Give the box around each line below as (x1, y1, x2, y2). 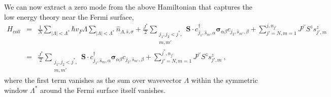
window (4, 84, 28, 95)
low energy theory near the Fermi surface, (4, 11, 134, 22)
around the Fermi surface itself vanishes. (40, 84, 165, 95)
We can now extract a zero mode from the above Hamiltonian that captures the (4, 2, 253, 12)
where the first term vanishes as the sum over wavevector (4, 75, 182, 85)
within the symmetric (191, 75, 258, 85)
